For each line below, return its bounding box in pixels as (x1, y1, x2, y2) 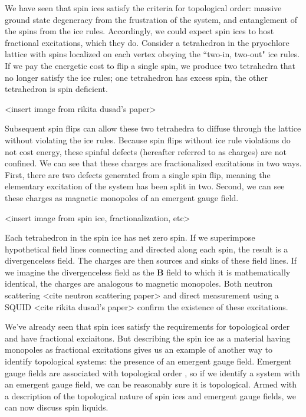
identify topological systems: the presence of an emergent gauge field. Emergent (5, 355, 292, 367)
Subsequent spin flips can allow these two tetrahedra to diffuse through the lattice (5, 122, 301, 134)
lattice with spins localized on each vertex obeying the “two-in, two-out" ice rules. (5, 48, 300, 60)
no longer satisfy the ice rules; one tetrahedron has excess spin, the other (5, 71, 268, 83)
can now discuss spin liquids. (5, 401, 108, 413)
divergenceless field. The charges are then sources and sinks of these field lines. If (5, 254, 297, 267)
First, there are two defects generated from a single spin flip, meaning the (5, 168, 271, 180)
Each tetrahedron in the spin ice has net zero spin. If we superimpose (5, 231, 255, 244)
